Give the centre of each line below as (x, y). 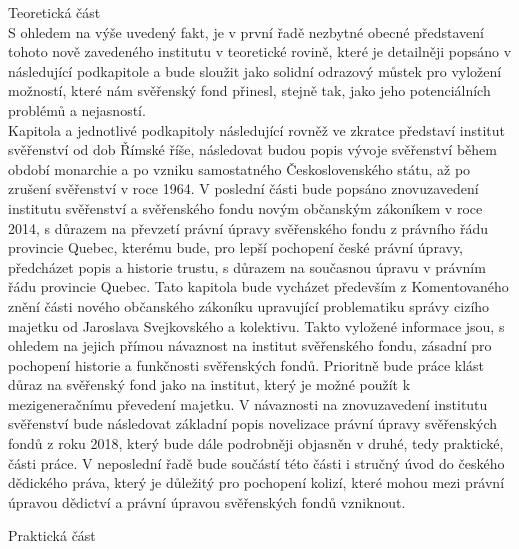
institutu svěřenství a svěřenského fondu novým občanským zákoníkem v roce (245, 207)
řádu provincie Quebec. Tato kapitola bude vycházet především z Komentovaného (258, 286)
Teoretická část (54, 12)
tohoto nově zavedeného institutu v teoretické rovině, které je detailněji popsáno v (260, 51)
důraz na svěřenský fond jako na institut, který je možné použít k (209, 384)
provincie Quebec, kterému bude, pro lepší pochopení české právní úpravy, (235, 247)
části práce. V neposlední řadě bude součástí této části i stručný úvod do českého (256, 462)
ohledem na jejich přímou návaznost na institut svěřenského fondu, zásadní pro (250, 345)
